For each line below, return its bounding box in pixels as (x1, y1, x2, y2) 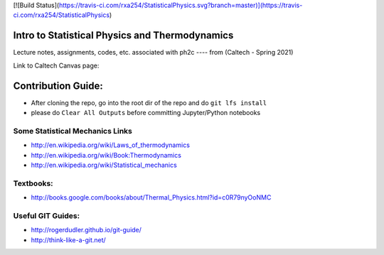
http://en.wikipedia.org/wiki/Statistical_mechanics (31, 161, 177, 169)
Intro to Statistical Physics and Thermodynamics (13, 29, 234, 42)
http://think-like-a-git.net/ (31, 235, 106, 244)
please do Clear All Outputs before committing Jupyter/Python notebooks (31, 108, 261, 116)
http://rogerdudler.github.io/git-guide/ (31, 226, 142, 234)
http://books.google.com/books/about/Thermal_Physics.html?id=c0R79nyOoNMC (31, 193, 272, 202)
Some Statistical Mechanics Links (13, 126, 133, 136)
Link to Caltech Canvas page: (13, 61, 100, 70)
